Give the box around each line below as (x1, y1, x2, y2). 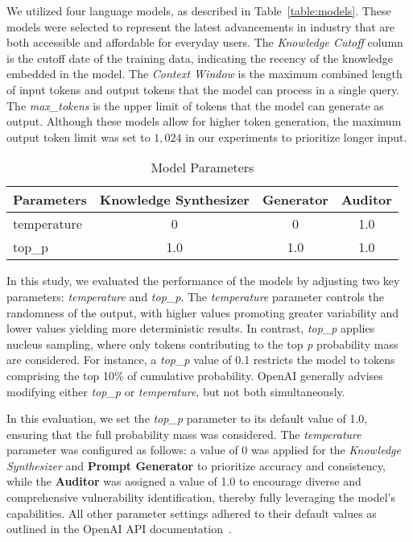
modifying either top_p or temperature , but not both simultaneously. (6, 383, 345, 399)
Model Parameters (151, 158, 254, 177)
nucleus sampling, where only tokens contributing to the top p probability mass (6, 335, 399, 352)
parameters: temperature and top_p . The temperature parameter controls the (6, 288, 384, 304)
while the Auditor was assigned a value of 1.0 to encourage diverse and (6, 473, 361, 490)
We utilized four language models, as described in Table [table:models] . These (6, 2, 391, 19)
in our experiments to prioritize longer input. (185, 128, 407, 145)
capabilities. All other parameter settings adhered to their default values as (6, 504, 377, 521)
